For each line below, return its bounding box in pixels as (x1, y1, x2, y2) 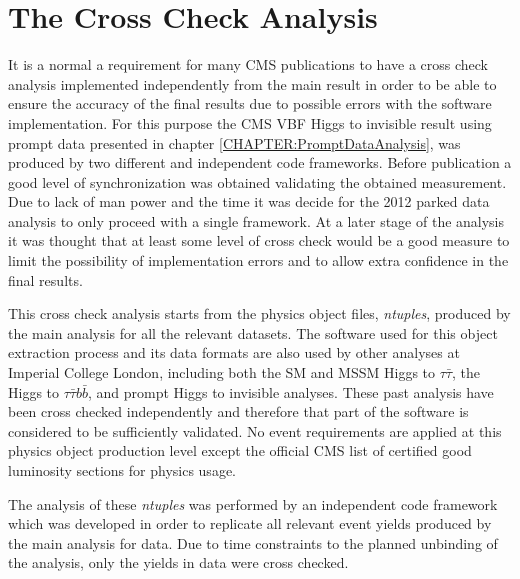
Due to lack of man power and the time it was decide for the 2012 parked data (8, 191, 490, 212)
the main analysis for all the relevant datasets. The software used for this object (8, 322, 498, 343)
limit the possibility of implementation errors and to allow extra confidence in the (8, 250, 509, 271)
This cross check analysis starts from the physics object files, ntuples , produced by (8, 303, 511, 324)
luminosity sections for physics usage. (8, 460, 236, 480)
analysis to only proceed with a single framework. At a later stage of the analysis (8, 210, 505, 231)
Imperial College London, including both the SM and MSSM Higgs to (8, 362, 436, 383)
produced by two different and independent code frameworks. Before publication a (8, 152, 512, 173)
